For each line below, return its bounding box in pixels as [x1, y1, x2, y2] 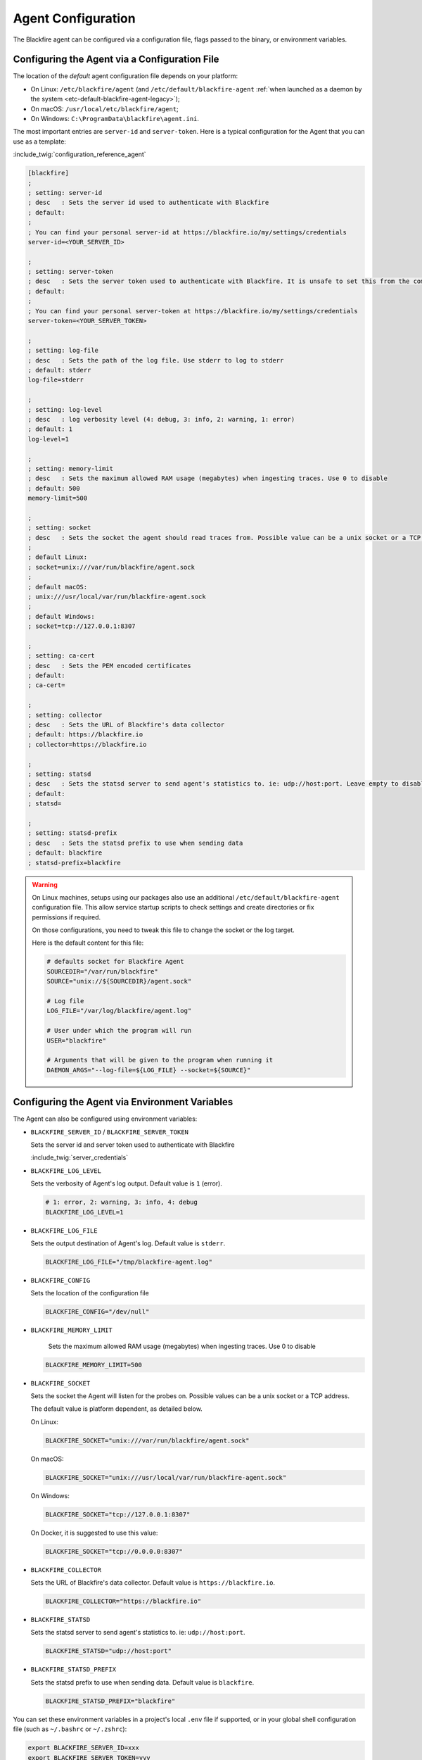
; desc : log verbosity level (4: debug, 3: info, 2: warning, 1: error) [27, 415, 295, 423]
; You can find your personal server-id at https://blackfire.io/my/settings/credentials [27, 228, 347, 236]
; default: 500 [27, 484, 80, 492]
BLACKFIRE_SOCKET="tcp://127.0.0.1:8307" [45, 1510, 191, 1519]
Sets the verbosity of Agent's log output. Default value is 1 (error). [30, 1179, 223, 1188]
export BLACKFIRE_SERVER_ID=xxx [27, 1744, 140, 1752]
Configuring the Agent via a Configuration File [13, 54, 219, 65]
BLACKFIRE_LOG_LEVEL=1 [45, 1208, 124, 1216]
